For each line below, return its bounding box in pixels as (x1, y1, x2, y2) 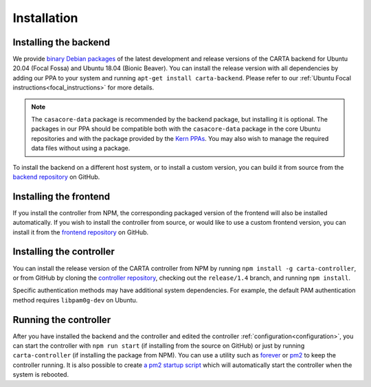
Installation (12, 10, 78, 25)
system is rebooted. (12, 371, 69, 379)
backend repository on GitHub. (12, 173, 100, 181)
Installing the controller (12, 246, 115, 258)
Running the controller (12, 313, 111, 326)
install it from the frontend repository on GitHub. (12, 228, 149, 236)
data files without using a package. (31, 144, 131, 153)
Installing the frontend (12, 190, 111, 202)
